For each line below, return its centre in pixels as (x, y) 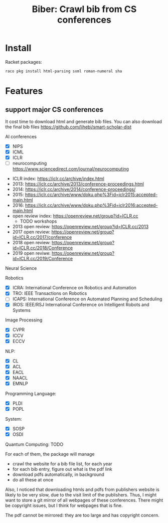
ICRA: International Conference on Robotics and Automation (74, 288)
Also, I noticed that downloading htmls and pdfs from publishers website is (82, 489)
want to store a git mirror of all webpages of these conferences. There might (84, 500)
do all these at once (33, 480)
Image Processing (24, 320)
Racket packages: (24, 62)
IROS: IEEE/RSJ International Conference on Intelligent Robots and (81, 305)
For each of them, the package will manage (50, 454)
